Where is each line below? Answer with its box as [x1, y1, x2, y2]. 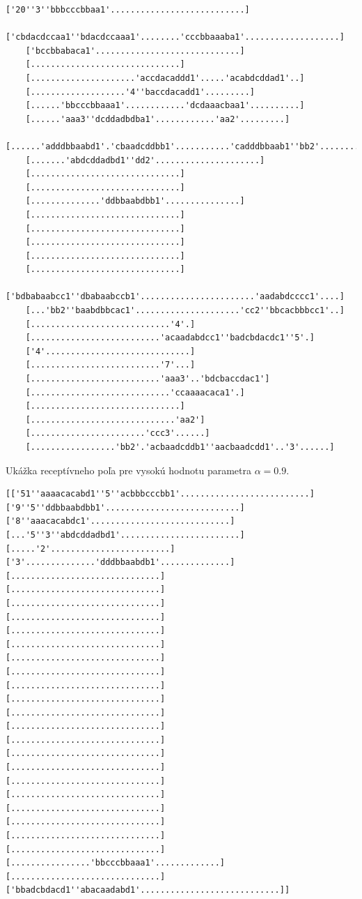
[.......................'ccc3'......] [25, 428, 210, 439]
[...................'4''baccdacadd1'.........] [25, 86, 255, 97]
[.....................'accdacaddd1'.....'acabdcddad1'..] [25, 73, 305, 83]
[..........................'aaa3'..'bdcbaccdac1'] [25, 374, 270, 384]
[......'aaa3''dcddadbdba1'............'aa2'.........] [25, 114, 290, 124]
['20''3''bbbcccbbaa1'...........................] [6, 5, 250, 15]
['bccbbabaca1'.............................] [25, 45, 245, 56]
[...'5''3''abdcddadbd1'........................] [6, 529, 245, 540]
